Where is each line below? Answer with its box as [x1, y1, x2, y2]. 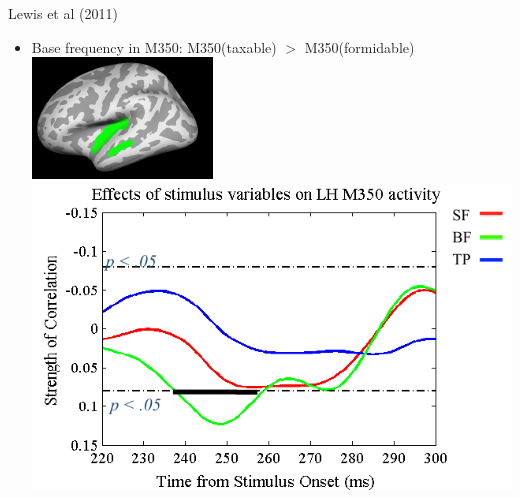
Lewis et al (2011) [8, 3, 118, 23]
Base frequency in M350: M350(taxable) [31, 36, 277, 57]
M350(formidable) [304, 36, 415, 57]
